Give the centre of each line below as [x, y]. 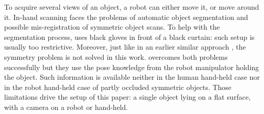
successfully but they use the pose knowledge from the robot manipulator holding [132, 67]
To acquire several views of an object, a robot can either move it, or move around [132, 7]
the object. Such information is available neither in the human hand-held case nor [132, 77]
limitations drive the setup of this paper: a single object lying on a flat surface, [127, 97]
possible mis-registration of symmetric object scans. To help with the [112, 27]
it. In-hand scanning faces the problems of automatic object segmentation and [126, 17]
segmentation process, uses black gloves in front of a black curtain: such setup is [129, 37]
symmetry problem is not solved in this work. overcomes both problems [116, 56]
